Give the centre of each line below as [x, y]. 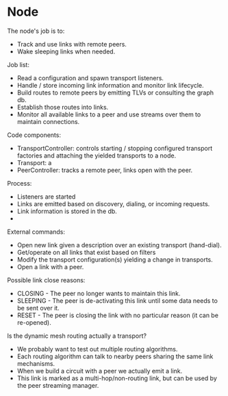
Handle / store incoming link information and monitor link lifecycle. [110, 85]
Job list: [18, 64]
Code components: [34, 135]
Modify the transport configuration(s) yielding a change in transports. [115, 259]
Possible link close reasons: [46, 280]
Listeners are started [46, 197]
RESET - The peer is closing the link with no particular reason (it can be [118, 315]
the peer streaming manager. [58, 385]
